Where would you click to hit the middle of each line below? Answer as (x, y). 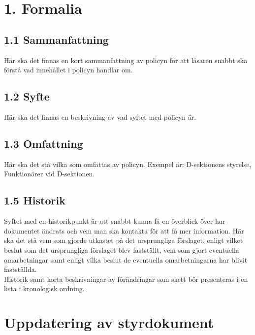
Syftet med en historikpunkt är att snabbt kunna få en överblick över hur (115, 221)
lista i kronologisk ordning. (44, 288)
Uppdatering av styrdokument (109, 322)
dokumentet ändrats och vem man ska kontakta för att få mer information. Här (124, 230)
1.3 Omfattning (44, 143)
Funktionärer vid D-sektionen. (49, 174)
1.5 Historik (35, 200)
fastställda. (20, 269)
